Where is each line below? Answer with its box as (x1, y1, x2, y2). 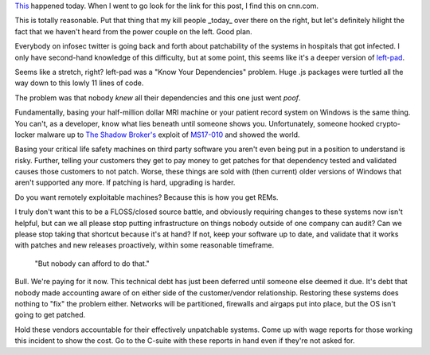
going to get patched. (14, 310, 86, 320)
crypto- (375, 119, 401, 128)
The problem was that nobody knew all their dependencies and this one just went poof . (14, 92, 302, 103)
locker (14, 130, 36, 139)
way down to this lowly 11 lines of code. (14, 78, 144, 88)
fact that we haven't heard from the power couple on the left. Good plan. (14, 26, 252, 36)
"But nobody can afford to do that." (34, 259, 150, 268)
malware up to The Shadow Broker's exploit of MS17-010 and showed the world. (37, 130, 300, 139)
